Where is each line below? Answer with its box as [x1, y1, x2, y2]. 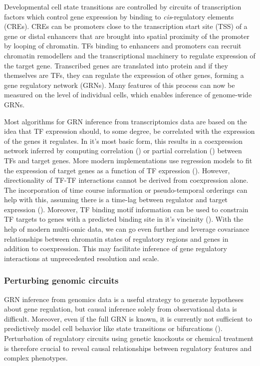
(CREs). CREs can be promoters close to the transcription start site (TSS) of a [4, 21, 248, 31]
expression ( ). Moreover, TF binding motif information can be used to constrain [4, 204, 249, 214]
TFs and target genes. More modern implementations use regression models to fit [4, 155, 253, 165]
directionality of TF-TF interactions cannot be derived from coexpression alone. [4, 175, 249, 185]
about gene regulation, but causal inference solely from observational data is [4, 304, 237, 314]
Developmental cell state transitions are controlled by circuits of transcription [4, 1, 242, 11]
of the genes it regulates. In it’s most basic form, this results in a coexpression [4, 135, 243, 146]
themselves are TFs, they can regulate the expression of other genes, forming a [4, 70, 244, 80]
